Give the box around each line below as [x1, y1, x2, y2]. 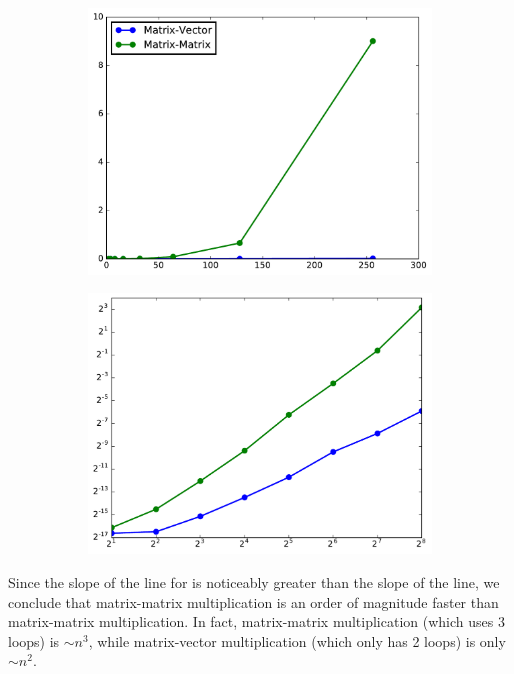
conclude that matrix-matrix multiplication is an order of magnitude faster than [8, 591, 499, 612]
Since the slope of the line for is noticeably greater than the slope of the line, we [8, 571, 500, 592]
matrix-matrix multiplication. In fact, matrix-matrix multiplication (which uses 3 [8, 611, 505, 632]
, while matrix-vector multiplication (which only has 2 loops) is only [88, 630, 506, 651]
